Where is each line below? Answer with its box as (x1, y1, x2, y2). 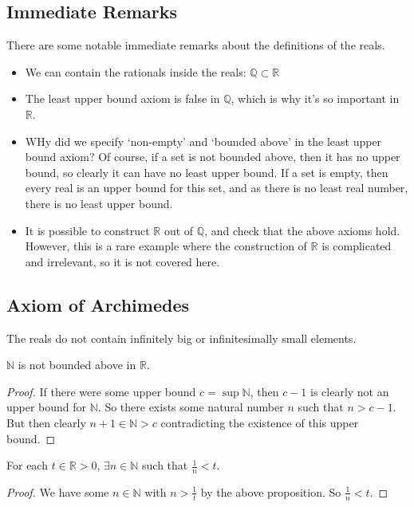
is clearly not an (310, 383, 389, 399)
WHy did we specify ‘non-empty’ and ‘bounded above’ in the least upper (25, 132, 382, 149)
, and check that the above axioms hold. (204, 222, 400, 238)
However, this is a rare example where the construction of (25, 238, 307, 254)
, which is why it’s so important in (231, 90, 400, 107)
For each (6, 457, 48, 474)
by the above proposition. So (200, 483, 341, 500)
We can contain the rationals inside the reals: (25, 63, 246, 80)
